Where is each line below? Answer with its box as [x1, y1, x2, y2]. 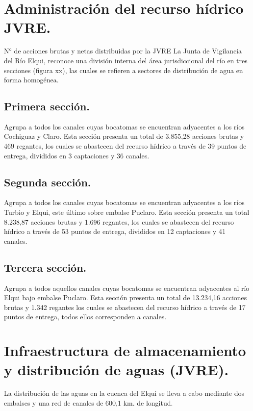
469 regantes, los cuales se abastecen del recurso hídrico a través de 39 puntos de [4, 141, 247, 151]
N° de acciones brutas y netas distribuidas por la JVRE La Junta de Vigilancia [4, 46, 242, 56]
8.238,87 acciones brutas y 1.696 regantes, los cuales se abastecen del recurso [4, 216, 234, 227]
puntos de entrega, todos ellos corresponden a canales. [4, 311, 167, 322]
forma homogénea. [4, 75, 59, 85]
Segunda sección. [4, 174, 91, 189]
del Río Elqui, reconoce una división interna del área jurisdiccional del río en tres [4, 55, 248, 65]
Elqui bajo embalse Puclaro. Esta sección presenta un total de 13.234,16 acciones [4, 292, 247, 303]
